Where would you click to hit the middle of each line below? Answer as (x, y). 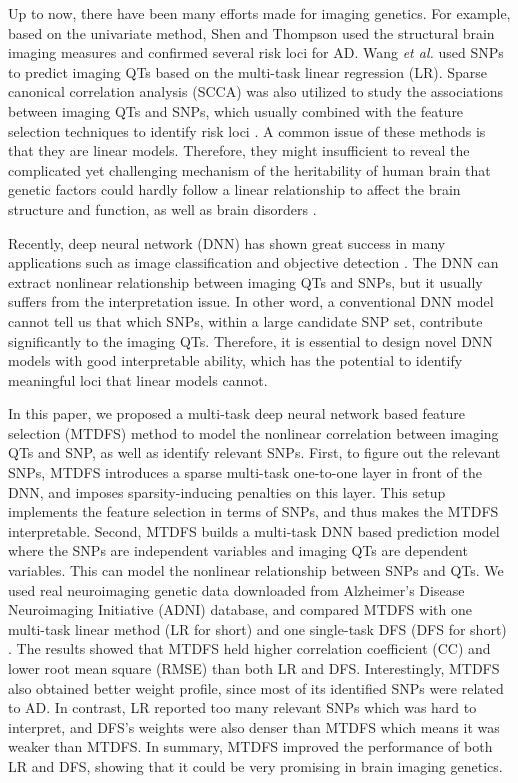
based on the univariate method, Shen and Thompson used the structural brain (251, 32)
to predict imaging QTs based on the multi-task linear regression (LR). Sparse (247, 71)
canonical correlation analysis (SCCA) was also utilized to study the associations (255, 91)
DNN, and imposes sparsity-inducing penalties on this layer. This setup (227, 491)
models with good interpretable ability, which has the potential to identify (235, 360)
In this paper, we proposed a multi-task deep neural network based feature (237, 413)
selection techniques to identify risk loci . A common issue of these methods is (247, 130)
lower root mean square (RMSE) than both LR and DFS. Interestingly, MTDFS (254, 668)
